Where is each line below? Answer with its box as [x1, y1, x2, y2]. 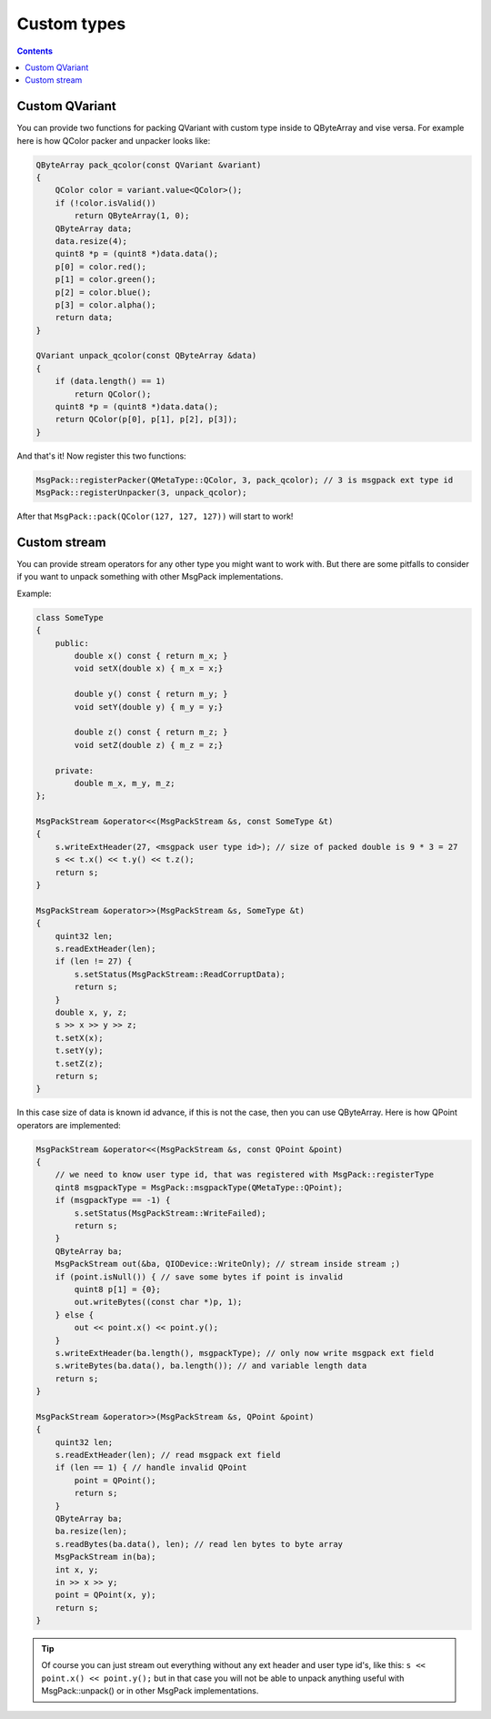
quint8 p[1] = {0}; [74, 1284, 161, 1294]
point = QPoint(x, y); [55, 1590, 156, 1601]
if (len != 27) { [55, 956, 133, 966]
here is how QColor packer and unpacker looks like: [16, 135, 211, 146]
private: [55, 765, 95, 775]
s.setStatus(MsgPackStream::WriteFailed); [74, 1208, 267, 1218]
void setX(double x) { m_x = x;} [74, 663, 224, 673]
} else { [55, 1309, 95, 1320]
